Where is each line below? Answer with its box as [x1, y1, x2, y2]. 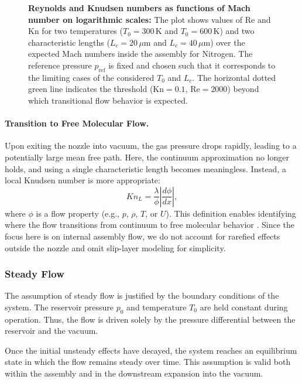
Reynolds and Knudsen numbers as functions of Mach [28, 2, 250, 13]
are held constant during [200, 300, 288, 313]
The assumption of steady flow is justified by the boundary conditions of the [5, 289, 279, 302]
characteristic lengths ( [28, 36, 110, 48]
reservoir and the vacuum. [5, 324, 98, 337]
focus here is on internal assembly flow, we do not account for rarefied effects [5, 230, 280, 242]
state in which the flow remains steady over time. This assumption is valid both [5, 355, 291, 368]
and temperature [126, 300, 187, 313]
